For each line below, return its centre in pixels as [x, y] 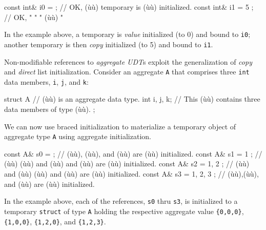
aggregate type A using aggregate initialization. [78, 136]
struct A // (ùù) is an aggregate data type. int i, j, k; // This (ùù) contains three [132, 99]
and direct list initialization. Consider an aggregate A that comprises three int [127, 72]
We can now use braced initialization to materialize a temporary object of [120, 126]
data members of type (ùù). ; [50, 109]
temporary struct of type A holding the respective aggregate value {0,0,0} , [124, 211]
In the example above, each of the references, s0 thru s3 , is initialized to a [121, 201]
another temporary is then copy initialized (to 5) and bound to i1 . [109, 44]
